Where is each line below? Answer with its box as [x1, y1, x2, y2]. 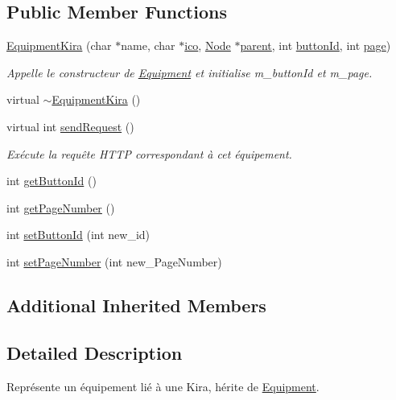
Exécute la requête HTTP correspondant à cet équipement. [6, 145, 292, 162]
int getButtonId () [6, 172, 97, 189]
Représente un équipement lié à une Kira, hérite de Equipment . [6, 377, 320, 394]
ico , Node [184, 37, 231, 54]
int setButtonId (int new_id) [6, 226, 151, 243]
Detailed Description [6, 340, 183, 365]
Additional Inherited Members [6, 292, 266, 317]
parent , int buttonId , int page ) [240, 37, 391, 54]
